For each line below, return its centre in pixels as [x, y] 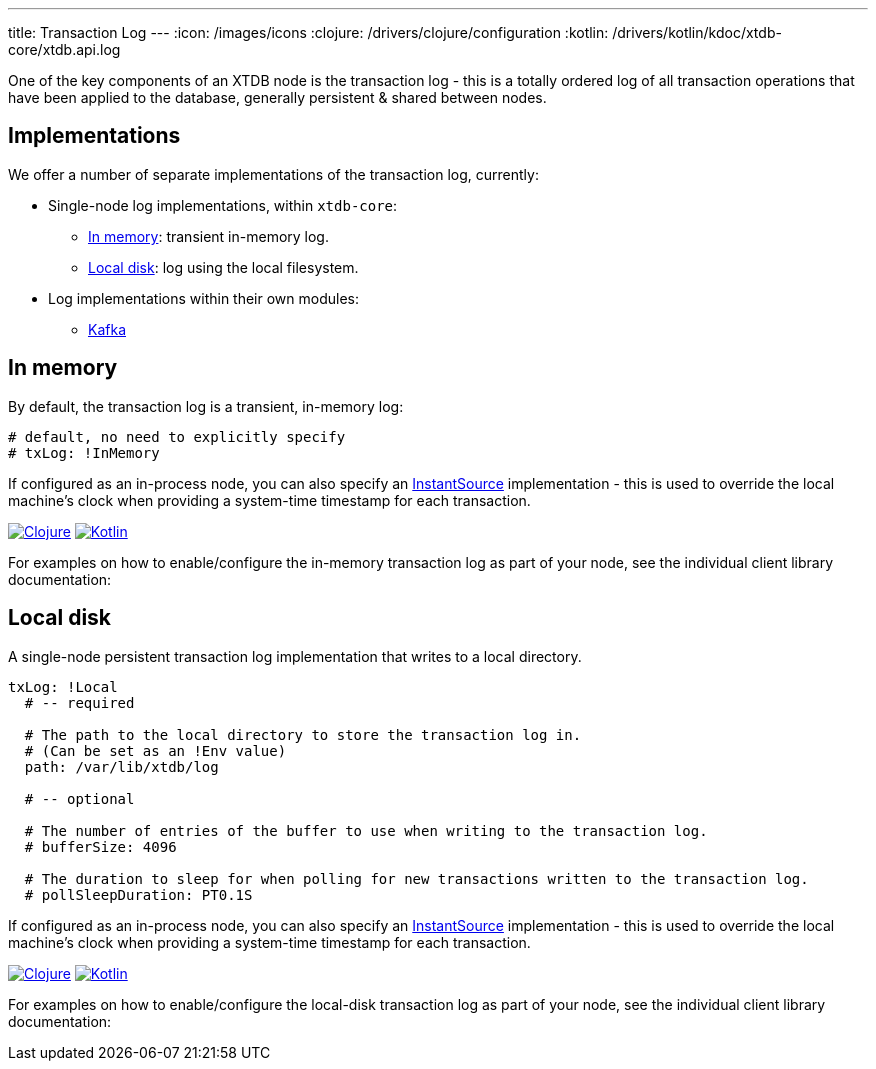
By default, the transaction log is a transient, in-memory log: [206, 406]
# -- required [79, 702]
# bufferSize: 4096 [100, 846]
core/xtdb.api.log [64, 49]
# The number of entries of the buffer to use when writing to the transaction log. [366, 830]
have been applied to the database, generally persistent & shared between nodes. [277, 97]
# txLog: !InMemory [84, 452]
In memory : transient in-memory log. [208, 236]
